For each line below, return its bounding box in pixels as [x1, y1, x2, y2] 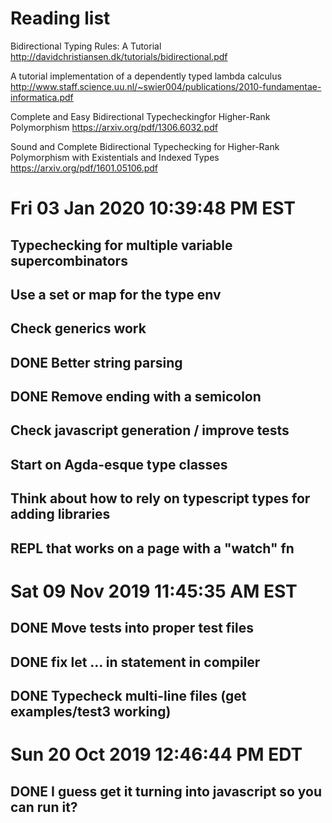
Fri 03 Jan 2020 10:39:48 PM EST [10, 197, 296, 220]
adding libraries [10, 506, 111, 523]
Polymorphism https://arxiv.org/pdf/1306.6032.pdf [10, 121, 218, 133]
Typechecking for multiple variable [10, 237, 233, 254]
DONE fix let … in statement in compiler [10, 653, 261, 671]
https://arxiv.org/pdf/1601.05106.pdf [10, 162, 159, 174]
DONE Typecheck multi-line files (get [10, 688, 247, 704]
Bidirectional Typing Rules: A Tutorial [10, 40, 162, 52]
